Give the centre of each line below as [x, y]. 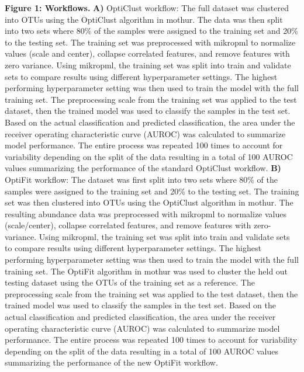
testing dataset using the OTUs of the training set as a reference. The [130, 282]
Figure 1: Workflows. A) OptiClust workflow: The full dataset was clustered [147, 8]
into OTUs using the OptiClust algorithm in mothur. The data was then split [144, 19]
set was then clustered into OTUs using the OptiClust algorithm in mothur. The [149, 202]
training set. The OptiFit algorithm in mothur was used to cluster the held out [146, 271]
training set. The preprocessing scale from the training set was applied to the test [151, 99]
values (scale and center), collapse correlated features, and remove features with [147, 53]
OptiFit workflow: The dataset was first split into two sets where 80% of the [141, 179]
